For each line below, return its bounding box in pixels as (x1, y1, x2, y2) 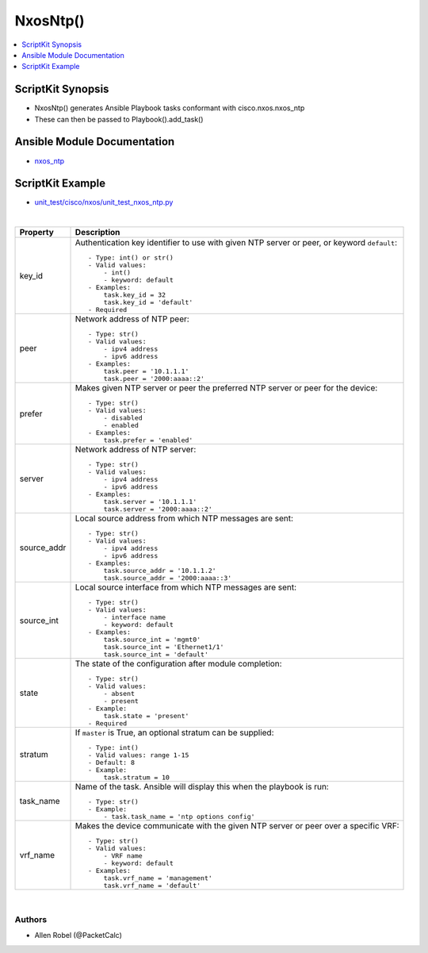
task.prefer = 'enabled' (103, 436, 193, 444)
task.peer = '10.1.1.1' (103, 367, 189, 376)
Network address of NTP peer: (75, 313, 189, 325)
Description (75, 227, 120, 238)
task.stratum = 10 (103, 774, 170, 782)
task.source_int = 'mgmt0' (103, 636, 201, 644)
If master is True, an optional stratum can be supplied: (75, 727, 274, 738)
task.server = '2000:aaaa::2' (103, 505, 213, 513)
